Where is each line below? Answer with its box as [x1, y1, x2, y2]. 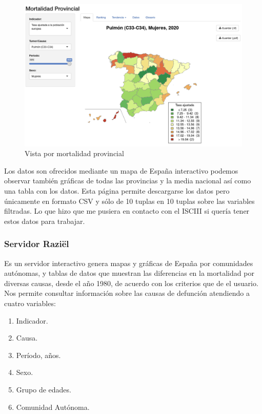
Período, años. [16, 349, 61, 360]
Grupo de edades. [16, 384, 71, 394]
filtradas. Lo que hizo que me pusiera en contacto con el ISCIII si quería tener [4, 205, 250, 216]
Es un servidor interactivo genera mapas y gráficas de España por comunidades [4, 257, 253, 268]
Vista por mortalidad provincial [25, 148, 124, 159]
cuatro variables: [4, 297, 56, 308]
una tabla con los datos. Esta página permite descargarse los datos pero [4, 185, 230, 196]
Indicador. [16, 315, 48, 326]
